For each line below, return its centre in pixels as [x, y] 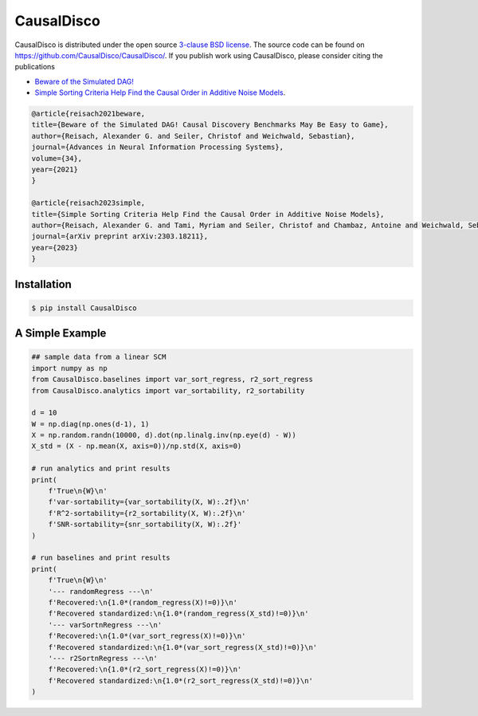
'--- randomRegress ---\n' [101, 591]
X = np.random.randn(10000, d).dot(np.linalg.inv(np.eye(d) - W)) [164, 435]
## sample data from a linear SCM [99, 357]
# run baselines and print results [101, 558]
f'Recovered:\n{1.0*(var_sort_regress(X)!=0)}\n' [147, 636]
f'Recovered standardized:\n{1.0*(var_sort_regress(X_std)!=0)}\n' [183, 647]
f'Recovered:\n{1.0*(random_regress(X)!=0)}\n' [143, 602]
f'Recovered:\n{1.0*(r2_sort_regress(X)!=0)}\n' [145, 669]
